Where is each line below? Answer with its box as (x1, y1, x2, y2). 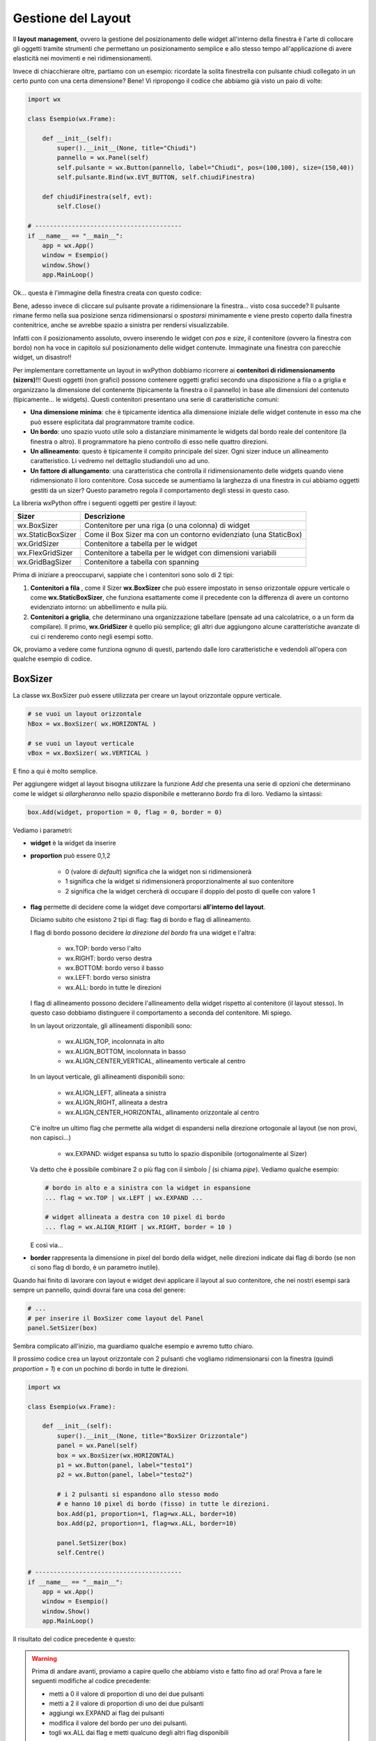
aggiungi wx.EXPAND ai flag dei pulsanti (49, 1709, 165, 1717)
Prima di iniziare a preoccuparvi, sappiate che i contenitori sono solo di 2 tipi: (13, 571, 235, 579)
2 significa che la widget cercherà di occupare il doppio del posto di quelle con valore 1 (65, 887, 315, 895)
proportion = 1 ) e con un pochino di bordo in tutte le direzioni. (13, 1364, 189, 1373)
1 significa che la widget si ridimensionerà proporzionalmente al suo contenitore (65, 877, 294, 886)
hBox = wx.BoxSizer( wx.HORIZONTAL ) (27, 719, 157, 728)
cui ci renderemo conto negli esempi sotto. (30, 632, 153, 641)
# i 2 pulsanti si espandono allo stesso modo (56, 1490, 219, 1499)
